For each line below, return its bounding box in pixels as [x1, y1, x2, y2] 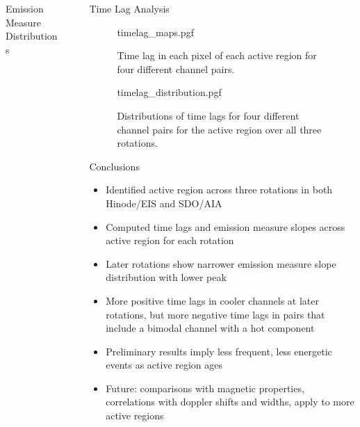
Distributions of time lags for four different [117, 108, 300, 122]
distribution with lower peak [106, 270, 227, 284]
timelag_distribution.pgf [117, 85, 222, 99]
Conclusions [89, 159, 140, 173]
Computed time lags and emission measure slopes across [106, 219, 345, 234]
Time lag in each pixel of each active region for [117, 48, 317, 63]
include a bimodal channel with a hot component [106, 321, 315, 335]
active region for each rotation [106, 233, 234, 248]
